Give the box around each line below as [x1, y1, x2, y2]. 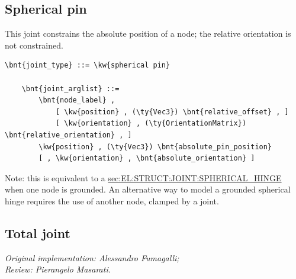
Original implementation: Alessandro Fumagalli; [5, 251, 179, 264]
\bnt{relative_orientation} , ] [5, 130, 132, 139]
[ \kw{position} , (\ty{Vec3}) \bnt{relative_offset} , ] [55, 107, 289, 116]
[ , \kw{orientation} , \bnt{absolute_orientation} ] [38, 154, 255, 163]
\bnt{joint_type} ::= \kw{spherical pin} [5, 61, 170, 70]
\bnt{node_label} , [38, 96, 115, 105]
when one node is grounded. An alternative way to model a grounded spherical [5, 183, 291, 195]
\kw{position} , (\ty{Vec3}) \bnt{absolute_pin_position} [38, 142, 272, 151]
